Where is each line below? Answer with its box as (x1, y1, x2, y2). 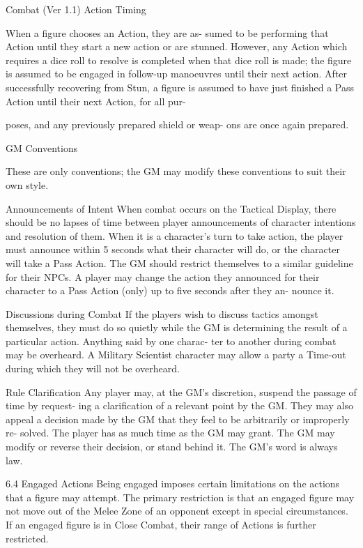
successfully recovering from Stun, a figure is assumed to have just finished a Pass (6, 79, 355, 94)
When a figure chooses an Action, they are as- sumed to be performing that (6, 25, 329, 40)
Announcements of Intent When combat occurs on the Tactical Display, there (6, 201, 337, 215)
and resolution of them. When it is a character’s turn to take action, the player (6, 228, 343, 243)
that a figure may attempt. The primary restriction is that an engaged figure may (6, 489, 355, 504)
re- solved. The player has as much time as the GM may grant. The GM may (6, 425, 335, 440)
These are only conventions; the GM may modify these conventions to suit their (6, 164, 346, 178)
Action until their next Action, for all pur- (6, 93, 186, 108)
